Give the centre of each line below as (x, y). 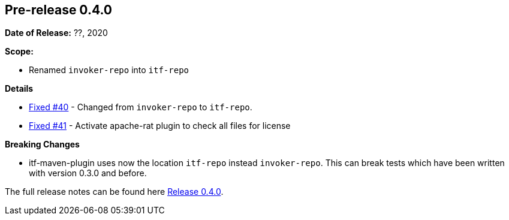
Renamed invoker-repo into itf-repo (109, 70)
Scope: (19, 52)
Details (19, 89)
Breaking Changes (42, 144)
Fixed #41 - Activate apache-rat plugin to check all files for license (160, 126)
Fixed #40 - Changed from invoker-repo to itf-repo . (141, 107)
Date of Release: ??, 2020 (56, 33)
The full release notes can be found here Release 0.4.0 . (114, 192)
